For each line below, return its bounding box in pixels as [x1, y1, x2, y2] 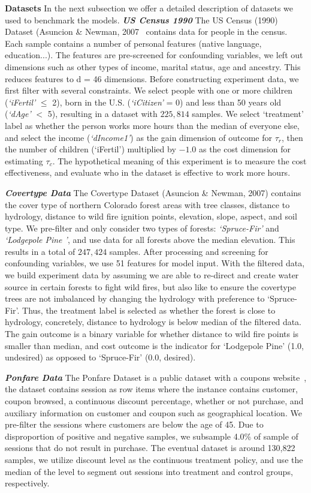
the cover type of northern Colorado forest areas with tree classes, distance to [5, 198, 290, 211]
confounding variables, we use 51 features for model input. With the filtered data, [5, 257, 305, 269]
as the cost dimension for [198, 143, 291, 155]
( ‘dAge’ [5, 107, 31, 120]
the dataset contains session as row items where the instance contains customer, [5, 383, 298, 395]
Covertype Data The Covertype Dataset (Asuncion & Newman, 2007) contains [5, 186, 301, 199]
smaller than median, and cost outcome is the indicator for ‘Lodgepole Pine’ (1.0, [5, 339, 304, 351]
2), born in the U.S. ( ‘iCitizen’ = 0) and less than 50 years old [52, 95, 282, 108]
